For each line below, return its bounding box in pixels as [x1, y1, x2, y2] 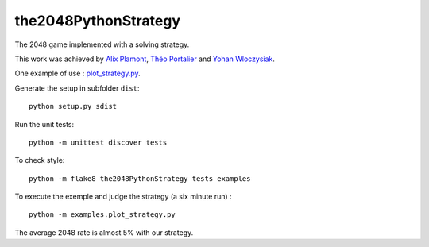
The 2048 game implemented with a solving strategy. [14, 40, 190, 49]
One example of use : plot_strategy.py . [14, 68, 141, 79]
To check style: [14, 156, 65, 165]
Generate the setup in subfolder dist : [14, 83, 140, 93]
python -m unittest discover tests [29, 137, 168, 147]
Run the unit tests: [14, 119, 75, 129]
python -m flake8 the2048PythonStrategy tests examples [29, 174, 251, 183]
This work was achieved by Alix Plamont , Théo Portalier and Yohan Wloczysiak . [14, 54, 276, 64]
